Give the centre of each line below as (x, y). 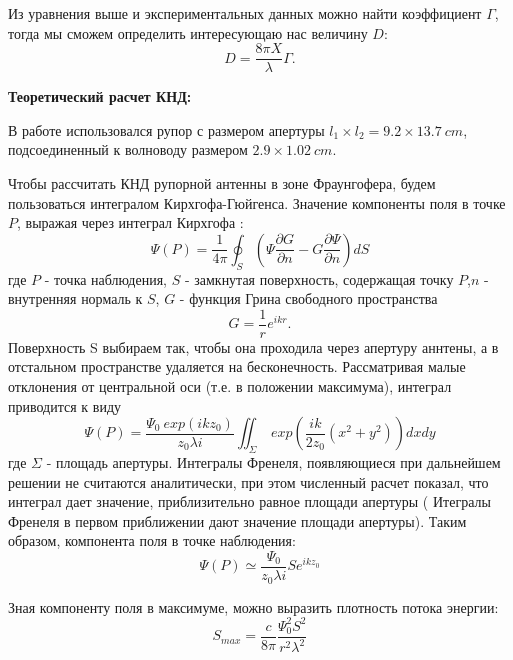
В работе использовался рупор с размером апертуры (166, 129)
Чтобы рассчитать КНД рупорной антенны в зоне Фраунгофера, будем (222, 183)
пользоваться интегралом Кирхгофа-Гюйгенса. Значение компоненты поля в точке (257, 202)
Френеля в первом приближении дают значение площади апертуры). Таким (237, 520)
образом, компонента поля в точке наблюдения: (152, 540)
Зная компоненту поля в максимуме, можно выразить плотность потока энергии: (253, 606)
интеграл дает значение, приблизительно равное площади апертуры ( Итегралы (249, 501)
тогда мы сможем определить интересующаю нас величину (188, 32)
